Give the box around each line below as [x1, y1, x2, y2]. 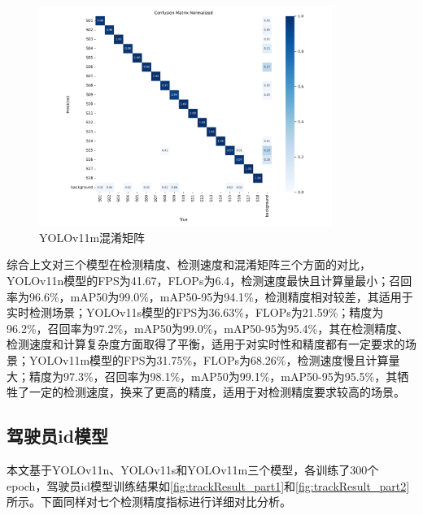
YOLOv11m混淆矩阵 [39, 228, 146, 245]
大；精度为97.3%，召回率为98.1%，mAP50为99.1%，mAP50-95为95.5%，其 [7, 367, 398, 384]
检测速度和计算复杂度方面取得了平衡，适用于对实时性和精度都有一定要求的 [7, 335, 405, 353]
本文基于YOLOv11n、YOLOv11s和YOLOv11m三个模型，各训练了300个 [7, 461, 379, 478]
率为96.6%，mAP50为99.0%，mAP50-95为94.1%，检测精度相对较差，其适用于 [7, 288, 413, 305]
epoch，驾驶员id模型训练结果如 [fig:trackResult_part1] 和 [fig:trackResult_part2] [7, 477, 410, 494]
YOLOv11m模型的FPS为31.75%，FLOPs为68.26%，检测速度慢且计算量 [28, 352, 400, 369]
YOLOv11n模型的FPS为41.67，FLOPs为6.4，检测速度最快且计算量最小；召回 [7, 272, 412, 289]
